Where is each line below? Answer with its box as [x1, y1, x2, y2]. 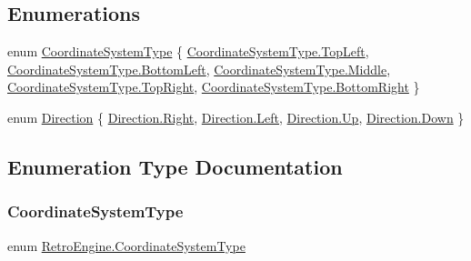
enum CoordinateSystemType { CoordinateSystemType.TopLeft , [7, 42, 369, 61]
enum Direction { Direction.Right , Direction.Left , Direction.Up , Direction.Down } [7, 107, 465, 126]
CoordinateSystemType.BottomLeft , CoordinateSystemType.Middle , [7, 59, 391, 78]
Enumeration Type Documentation [7, 152, 343, 180]
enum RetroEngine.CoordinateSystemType [7, 236, 246, 255]
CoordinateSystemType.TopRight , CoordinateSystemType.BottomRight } [7, 77, 420, 96]
